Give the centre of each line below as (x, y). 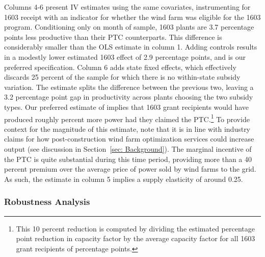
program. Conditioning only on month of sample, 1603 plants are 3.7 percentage (129, 27)
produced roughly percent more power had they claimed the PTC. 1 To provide (127, 118)
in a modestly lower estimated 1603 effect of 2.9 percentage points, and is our (125, 56)
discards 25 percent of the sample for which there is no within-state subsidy (122, 77)
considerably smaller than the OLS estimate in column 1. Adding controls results (131, 47)
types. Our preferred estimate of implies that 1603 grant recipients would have (127, 107)
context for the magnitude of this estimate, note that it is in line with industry (127, 128)
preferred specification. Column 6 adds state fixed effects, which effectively (120, 67)
